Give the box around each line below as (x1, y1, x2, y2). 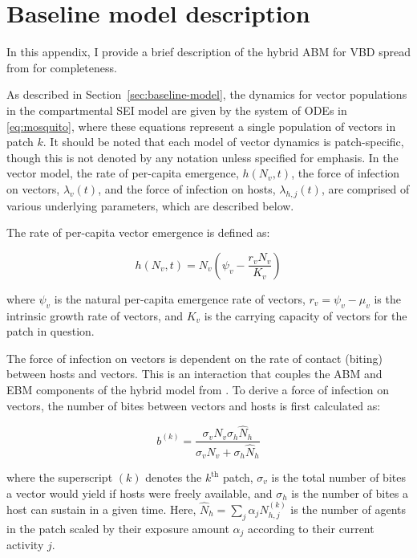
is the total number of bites (271, 469, 406, 486)
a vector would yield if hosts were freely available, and (6, 484, 273, 501)
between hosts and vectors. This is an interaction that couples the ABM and (6, 365, 383, 382)
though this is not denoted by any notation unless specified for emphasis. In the (6, 149, 399, 165)
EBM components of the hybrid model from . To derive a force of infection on (6, 381, 390, 398)
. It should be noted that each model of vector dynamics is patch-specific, (43, 133, 404, 150)
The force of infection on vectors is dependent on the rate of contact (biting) (6, 349, 383, 366)
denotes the (145, 469, 202, 486)
